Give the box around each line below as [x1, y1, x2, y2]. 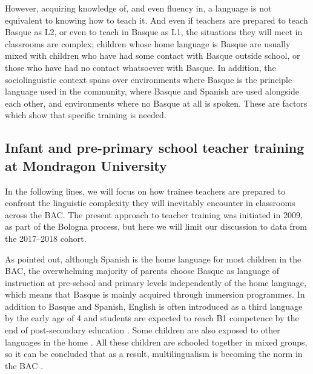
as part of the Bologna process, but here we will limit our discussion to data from [5, 220, 307, 233]
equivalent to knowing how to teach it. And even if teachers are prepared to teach [5, 13, 308, 26]
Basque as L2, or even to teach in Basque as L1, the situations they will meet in [5, 25, 303, 38]
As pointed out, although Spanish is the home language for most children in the [5, 252, 301, 265]
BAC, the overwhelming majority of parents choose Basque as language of [5, 264, 280, 277]
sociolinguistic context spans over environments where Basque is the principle [5, 73, 292, 85]
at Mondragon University [5, 156, 167, 175]
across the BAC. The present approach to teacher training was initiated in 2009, [5, 208, 303, 221]
